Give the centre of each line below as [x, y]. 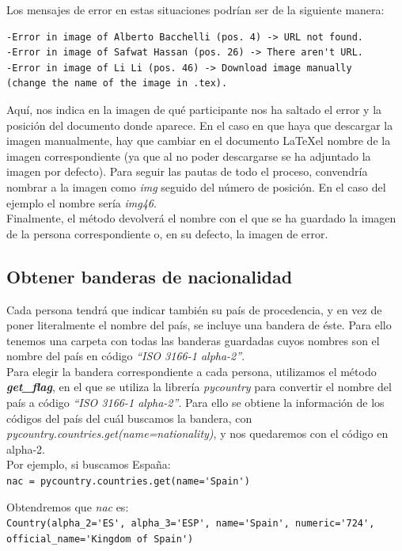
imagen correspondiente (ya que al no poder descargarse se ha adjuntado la [189, 156]
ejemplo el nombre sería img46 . [82, 202]
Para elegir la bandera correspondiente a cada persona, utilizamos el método [192, 371]
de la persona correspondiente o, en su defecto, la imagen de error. [167, 233]
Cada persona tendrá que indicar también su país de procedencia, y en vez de [194, 309]
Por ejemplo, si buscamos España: [89, 464]
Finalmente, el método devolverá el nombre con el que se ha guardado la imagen [201, 218]
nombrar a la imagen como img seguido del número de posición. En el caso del [196, 186]
